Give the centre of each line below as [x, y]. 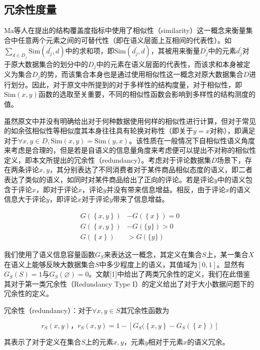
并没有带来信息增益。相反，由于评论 [166, 189]
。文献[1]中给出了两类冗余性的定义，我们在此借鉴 [169, 274]
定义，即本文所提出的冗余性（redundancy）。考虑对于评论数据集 [108, 160]
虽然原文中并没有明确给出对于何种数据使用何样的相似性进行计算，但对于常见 [130, 121]
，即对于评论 [57, 189]
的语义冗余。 [208, 341]
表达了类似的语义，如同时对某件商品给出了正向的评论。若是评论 [109, 179]
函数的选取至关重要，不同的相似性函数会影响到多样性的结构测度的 [147, 94]
